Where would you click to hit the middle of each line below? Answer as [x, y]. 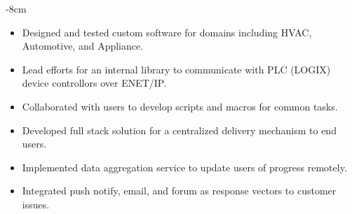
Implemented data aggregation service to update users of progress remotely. [184, 167]
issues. [36, 204]
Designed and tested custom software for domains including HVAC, [167, 32]
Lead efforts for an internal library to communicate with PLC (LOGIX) [176, 69]
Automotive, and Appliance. [83, 46]
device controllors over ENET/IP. [94, 83]
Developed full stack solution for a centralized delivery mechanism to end [179, 130]
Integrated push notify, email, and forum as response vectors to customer [179, 191]
